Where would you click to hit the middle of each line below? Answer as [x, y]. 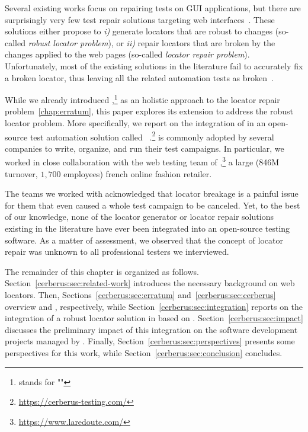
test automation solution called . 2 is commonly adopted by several [152, 136]
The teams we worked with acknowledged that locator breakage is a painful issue [152, 193]
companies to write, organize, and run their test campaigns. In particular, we [145, 148]
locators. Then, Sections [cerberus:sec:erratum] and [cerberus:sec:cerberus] [140, 295]
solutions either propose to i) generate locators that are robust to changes [139, 31]
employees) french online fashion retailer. [138, 173]
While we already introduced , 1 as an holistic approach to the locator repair [142, 99]
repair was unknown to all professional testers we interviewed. [117, 252]
